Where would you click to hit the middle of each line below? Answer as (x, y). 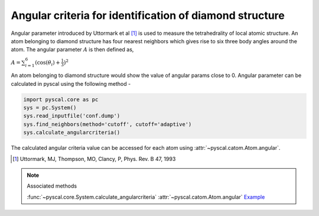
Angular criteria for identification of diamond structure (148, 15)
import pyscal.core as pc (61, 99)
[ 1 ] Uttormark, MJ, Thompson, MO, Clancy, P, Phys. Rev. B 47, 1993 (94, 159)
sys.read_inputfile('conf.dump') (72, 116)
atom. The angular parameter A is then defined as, (72, 50)
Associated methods (52, 186)
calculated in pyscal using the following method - (71, 83)
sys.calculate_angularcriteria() (72, 133)
